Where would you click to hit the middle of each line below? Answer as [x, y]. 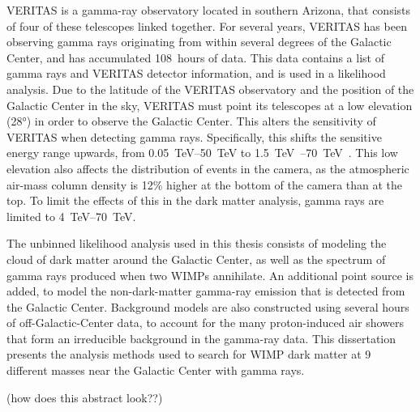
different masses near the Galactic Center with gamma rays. [156, 370]
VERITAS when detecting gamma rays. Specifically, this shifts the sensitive [194, 136]
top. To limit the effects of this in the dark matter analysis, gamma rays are [195, 200]
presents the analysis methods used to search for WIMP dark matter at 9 [189, 354]
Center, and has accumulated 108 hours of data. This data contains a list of [195, 57]
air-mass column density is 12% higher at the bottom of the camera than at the [205, 184]
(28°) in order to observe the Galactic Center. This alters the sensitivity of [191, 121]
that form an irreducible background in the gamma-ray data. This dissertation [201, 338]
